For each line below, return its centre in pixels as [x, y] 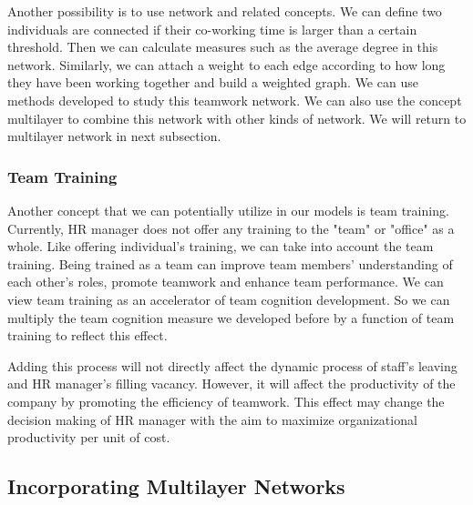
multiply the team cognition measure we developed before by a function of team [231, 317]
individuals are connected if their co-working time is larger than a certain [212, 29]
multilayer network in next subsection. [114, 136]
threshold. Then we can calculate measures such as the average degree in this [223, 47]
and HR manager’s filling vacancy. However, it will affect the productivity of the [231, 384]
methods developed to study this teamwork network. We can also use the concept [235, 100]
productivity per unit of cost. [89, 437]
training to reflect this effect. [87, 335]
